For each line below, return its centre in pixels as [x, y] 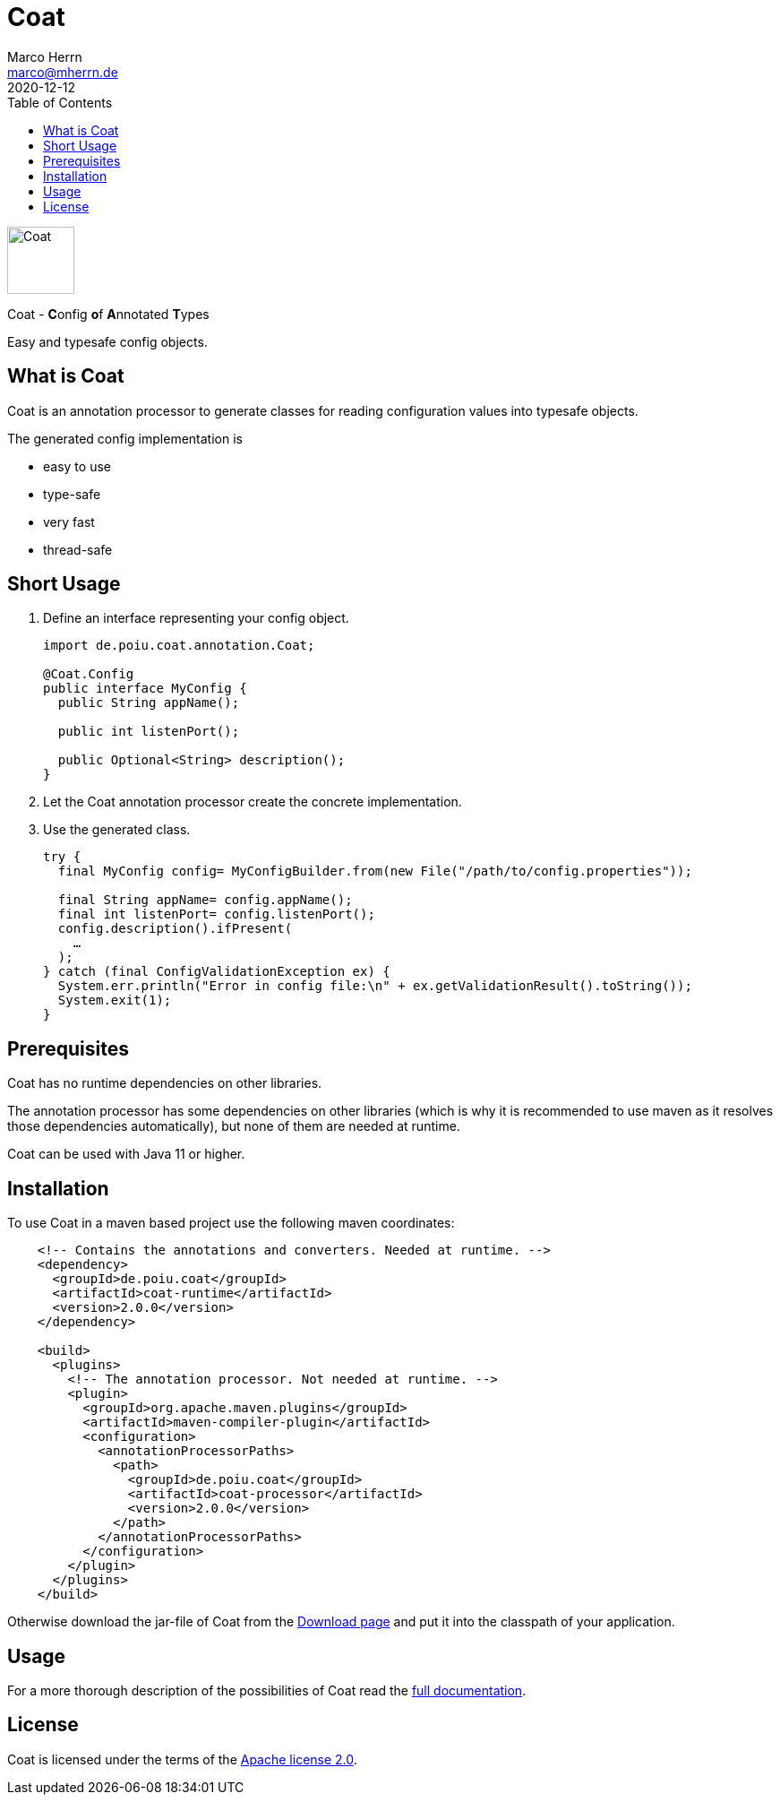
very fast [69, 522]
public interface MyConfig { [145, 689]
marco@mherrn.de [63, 72]
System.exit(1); [115, 1000]
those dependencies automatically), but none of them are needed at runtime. [234, 1126]
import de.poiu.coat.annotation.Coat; [179, 646]
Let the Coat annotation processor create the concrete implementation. [253, 802]
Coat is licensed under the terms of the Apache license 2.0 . [182, 1759]
